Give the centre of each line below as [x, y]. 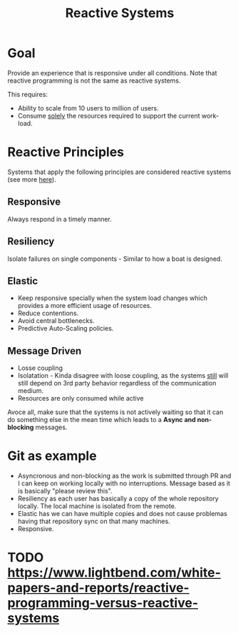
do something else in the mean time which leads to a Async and [102, 420]
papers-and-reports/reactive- [99, 588]
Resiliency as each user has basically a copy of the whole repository [118, 499]
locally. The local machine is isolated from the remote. [97, 506]
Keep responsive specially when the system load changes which [113, 298]
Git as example [52, 456]
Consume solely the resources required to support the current [109, 115]
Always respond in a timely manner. [60, 219]
